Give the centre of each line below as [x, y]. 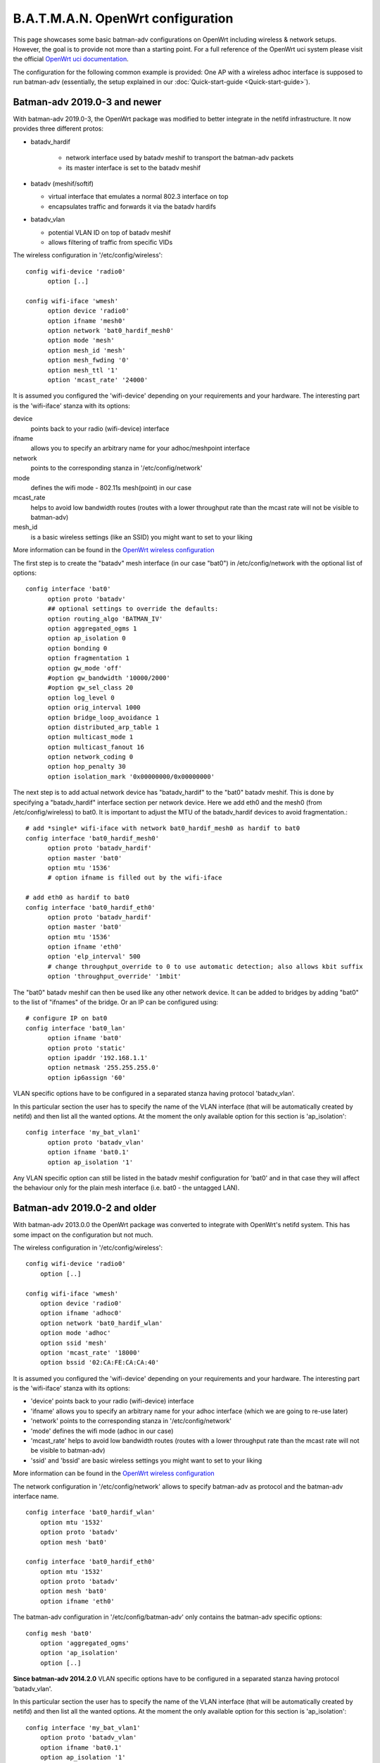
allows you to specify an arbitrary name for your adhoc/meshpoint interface [140, 449]
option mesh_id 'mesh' [87, 350]
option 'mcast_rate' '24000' [98, 380]
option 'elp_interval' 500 [94, 957]
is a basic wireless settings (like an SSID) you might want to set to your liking [141, 537]
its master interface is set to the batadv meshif [133, 167]
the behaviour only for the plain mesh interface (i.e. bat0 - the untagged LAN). [126, 1188]
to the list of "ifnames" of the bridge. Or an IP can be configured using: [115, 1002]
